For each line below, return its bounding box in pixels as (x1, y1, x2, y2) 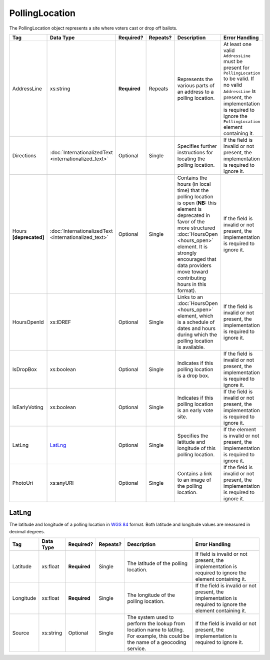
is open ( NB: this (177, 199, 217, 206)
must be (223, 58, 243, 65)
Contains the (177, 174, 207, 181)
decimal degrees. (9, 528, 45, 534)
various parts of (177, 82, 215, 89)
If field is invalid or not (195, 551, 247, 558)
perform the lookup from (127, 620, 185, 627)
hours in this (177, 280, 206, 287)
